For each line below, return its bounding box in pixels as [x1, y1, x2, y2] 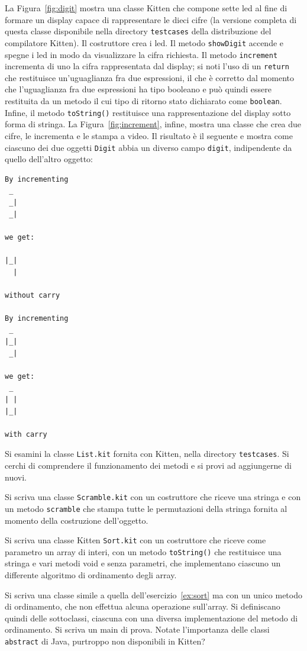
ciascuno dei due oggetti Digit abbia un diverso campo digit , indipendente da [5, 141, 292, 153]
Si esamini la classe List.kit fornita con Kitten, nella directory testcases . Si [5, 447, 289, 460]
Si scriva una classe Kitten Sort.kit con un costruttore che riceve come [5, 534, 266, 546]
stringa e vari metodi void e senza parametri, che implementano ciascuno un [5, 557, 281, 569]
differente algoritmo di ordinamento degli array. [5, 569, 177, 581]
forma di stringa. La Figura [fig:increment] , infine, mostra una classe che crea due [5, 118, 302, 130]
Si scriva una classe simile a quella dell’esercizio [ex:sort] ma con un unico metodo [5, 588, 302, 601]
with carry [5, 430, 47, 439]
